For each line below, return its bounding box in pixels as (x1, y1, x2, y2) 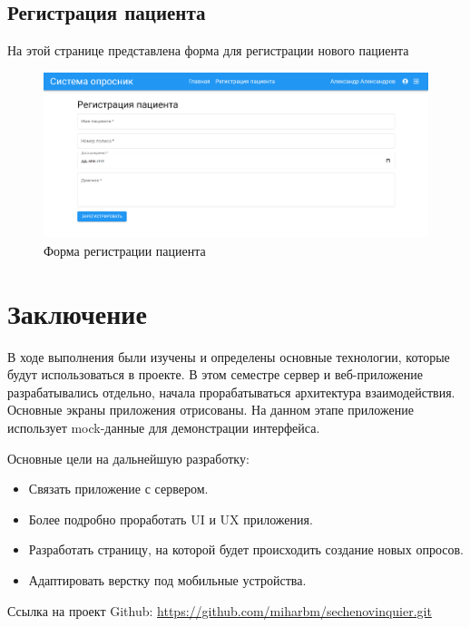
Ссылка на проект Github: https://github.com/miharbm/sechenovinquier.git (7, 601, 432, 620)
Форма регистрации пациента (44, 240, 206, 260)
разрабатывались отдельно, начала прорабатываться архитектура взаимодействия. (7, 382, 455, 401)
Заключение (7, 294, 147, 331)
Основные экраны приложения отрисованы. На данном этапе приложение (7, 400, 414, 419)
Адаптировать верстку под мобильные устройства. (28, 571, 307, 590)
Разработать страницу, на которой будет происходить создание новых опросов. (28, 540, 464, 559)
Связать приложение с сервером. (28, 479, 209, 498)
